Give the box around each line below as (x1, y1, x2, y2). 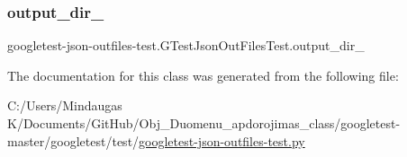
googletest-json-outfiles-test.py (139, 131, 305, 150)
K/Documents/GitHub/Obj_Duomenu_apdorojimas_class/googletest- (7, 114, 401, 132)
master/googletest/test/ (7, 131, 140, 150)
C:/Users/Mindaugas (7, 96, 122, 115)
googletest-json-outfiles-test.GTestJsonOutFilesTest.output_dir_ (7, 36, 365, 55)
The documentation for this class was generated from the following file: (7, 65, 399, 84)
